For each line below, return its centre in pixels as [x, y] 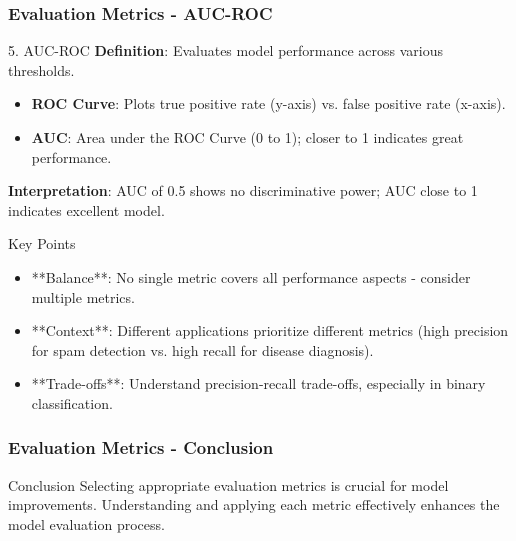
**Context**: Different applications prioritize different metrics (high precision [270, 330]
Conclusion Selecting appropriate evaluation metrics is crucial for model [228, 484]
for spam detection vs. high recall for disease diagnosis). [202, 349]
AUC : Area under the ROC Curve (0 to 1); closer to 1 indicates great [247, 137]
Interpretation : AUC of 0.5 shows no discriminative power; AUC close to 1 [243, 190]
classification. [72, 402]
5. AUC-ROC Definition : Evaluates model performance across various [226, 50]
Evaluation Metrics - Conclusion [141, 447]
